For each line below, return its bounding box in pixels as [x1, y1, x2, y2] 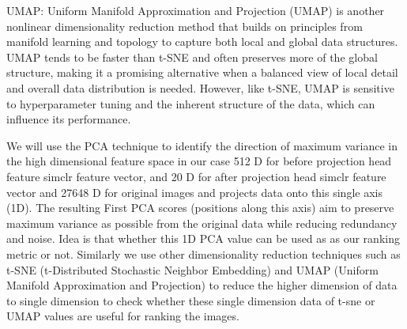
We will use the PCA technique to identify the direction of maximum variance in [6, 137, 398, 153]
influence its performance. [6, 111, 131, 127]
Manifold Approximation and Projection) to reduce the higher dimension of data [6, 277, 398, 293]
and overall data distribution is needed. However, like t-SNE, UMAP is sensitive [6, 79, 394, 96]
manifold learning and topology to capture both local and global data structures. [6, 33, 398, 50]
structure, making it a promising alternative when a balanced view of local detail [6, 64, 398, 81]
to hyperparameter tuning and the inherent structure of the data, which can [6, 95, 375, 112]
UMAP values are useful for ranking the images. [6, 308, 239, 324]
